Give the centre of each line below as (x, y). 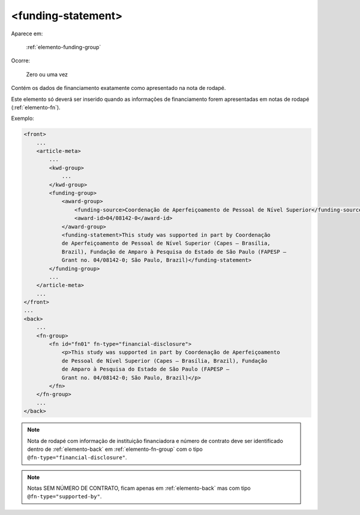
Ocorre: (20, 61)
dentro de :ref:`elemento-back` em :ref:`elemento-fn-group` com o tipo (115, 449)
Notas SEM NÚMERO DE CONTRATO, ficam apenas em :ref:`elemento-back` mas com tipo (139, 488)
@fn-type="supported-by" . (64, 496)
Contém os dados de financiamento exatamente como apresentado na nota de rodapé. (118, 88)
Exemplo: (22, 118)
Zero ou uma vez (47, 74)
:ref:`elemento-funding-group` (64, 47)
